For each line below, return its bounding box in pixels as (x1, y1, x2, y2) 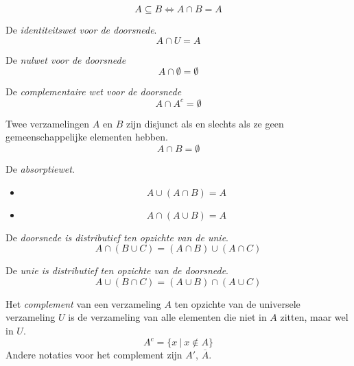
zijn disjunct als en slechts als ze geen (126, 116, 284, 130)
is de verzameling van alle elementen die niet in (68, 310, 267, 324)
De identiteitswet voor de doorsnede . (5, 23, 157, 36)
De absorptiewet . (5, 161, 75, 175)
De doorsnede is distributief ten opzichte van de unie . (5, 230, 228, 244)
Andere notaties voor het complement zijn (5, 347, 182, 362)
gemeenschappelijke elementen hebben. (5, 130, 168, 144)
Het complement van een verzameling (5, 296, 161, 310)
